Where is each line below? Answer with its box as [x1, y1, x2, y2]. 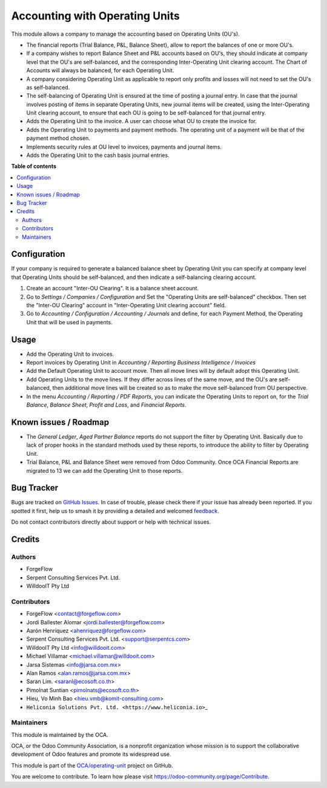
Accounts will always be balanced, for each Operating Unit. [26, 67, 174, 74]
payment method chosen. [26, 135, 91, 142]
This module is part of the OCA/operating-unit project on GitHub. [11, 761, 173, 769]
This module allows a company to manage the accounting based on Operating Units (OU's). [11, 30, 240, 38]
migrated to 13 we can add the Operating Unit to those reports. [26, 467, 183, 474]
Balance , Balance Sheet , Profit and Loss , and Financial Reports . [26, 401, 187, 409]
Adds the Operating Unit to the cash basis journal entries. [26, 152, 170, 159]
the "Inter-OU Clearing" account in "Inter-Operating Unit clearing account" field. [26, 302, 226, 309]
